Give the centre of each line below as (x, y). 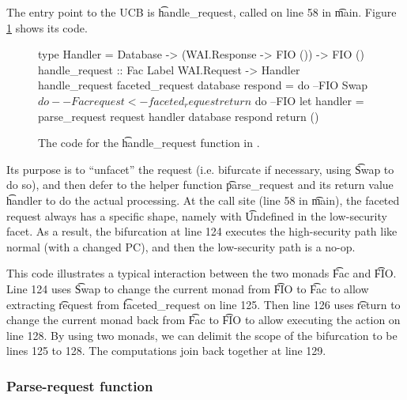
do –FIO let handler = (309, 100)
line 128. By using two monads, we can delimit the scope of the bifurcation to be (202, 335)
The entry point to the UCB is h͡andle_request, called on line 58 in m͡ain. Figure (202, 12)
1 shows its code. (47, 27)
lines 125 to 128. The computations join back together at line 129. (166, 351)
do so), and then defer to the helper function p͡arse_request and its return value (200, 185)
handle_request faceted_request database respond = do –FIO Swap (203, 85)
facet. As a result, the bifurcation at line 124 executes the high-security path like (202, 231)
